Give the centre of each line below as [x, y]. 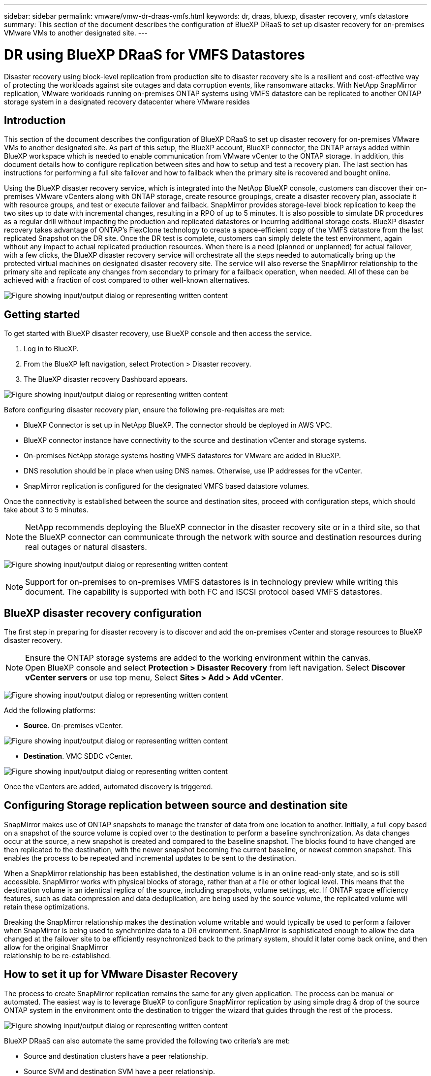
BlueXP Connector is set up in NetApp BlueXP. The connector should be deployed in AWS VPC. [178, 425]
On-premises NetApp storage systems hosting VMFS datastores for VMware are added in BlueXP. [182, 456]
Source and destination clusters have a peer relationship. [116, 1056]
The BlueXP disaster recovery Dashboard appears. [106, 379]
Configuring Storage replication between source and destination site [176, 806]
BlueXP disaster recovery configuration [103, 613]
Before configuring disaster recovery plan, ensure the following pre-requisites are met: [144, 410]
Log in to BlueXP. [51, 349]
